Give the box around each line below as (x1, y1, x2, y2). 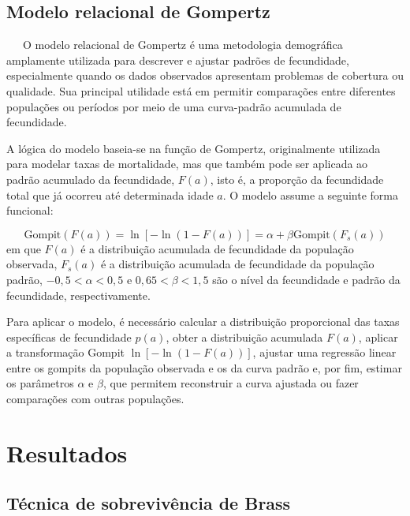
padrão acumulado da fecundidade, (6, 170, 175, 187)
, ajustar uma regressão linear (252, 344, 397, 361)
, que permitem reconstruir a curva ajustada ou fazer (102, 375, 359, 391)
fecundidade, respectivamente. (6, 286, 151, 303)
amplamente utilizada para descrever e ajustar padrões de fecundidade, (6, 51, 349, 68)
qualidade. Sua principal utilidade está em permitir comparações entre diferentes (6, 82, 396, 99)
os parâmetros (6, 375, 74, 391)
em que (6, 240, 41, 256)
